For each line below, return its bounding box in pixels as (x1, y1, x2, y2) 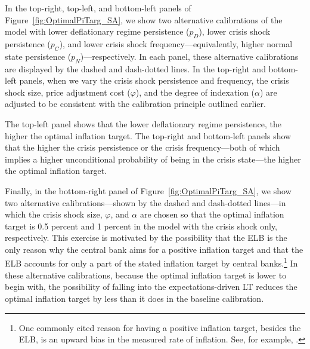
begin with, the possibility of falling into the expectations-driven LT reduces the (5, 280, 297, 293)
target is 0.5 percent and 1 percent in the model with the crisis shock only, (5, 219, 278, 232)
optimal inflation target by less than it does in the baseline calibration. (5, 292, 264, 304)
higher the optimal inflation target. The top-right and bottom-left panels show (5, 129, 292, 142)
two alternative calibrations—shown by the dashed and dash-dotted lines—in (5, 196, 286, 209)
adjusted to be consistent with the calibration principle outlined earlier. (5, 97, 266, 110)
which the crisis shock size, (5, 208, 103, 221)
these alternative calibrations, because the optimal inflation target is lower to (5, 268, 287, 281)
